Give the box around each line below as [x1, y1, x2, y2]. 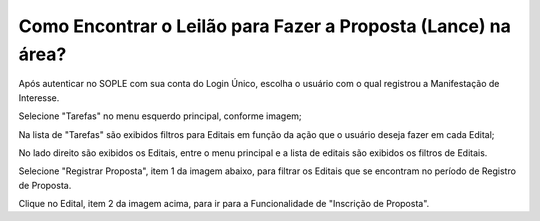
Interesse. [18, 91, 60, 104]
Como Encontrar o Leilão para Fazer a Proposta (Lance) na [18, 15, 512, 37]
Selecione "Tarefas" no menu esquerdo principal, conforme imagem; [18, 110, 302, 122]
